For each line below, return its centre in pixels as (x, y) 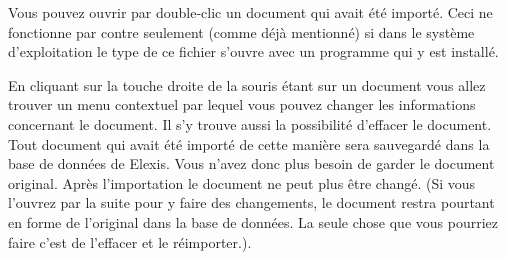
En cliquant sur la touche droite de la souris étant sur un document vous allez (247, 84)
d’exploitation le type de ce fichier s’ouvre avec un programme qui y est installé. (253, 51)
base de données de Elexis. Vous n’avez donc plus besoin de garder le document (251, 163)
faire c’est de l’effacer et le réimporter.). (130, 241)
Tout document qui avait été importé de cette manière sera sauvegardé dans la (249, 143)
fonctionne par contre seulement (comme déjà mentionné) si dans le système (241, 31)
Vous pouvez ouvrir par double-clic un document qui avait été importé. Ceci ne (250, 12)
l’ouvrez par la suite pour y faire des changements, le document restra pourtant (251, 202)
